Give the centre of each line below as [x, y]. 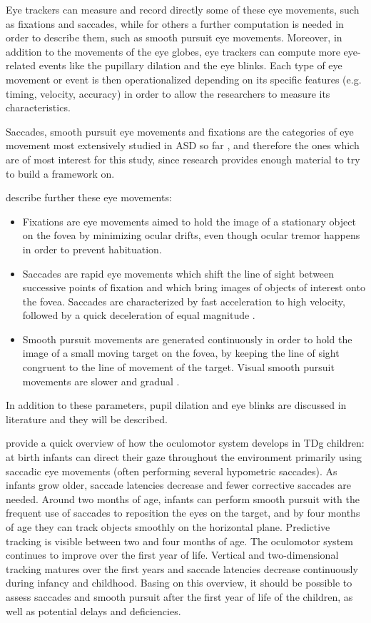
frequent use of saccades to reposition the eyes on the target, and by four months [183, 513]
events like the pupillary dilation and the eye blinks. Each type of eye [190, 65]
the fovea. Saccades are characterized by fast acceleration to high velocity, [184, 301]
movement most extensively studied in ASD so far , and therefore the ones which [183, 145]
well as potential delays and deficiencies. [93, 611]
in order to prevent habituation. [92, 249]
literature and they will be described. [87, 419]
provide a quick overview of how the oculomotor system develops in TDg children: [185, 443]
